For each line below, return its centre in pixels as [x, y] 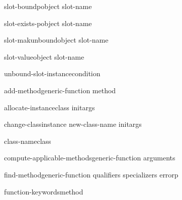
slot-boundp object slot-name [48, 6]
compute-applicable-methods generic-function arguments [90, 158]
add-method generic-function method [60, 90]
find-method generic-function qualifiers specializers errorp [91, 174]
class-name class [28, 141]
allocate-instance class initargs [50, 107]
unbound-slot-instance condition [52, 73]
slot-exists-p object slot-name [48, 23]
